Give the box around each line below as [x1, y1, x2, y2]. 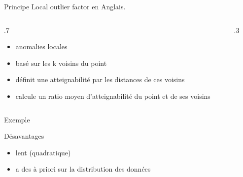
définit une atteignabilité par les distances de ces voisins [15, 74, 185, 85]
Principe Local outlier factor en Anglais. [4, 1, 126, 11]
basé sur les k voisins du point [15, 58, 107, 68]
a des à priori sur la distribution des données [15, 164, 151, 174]
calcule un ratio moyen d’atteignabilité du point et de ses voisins [15, 90, 210, 101]
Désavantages [4, 131, 44, 141]
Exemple [4, 114, 30, 124]
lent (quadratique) [15, 147, 71, 157]
